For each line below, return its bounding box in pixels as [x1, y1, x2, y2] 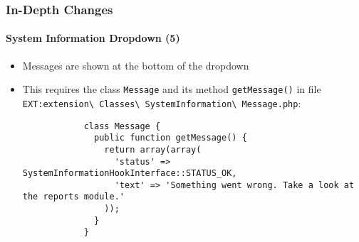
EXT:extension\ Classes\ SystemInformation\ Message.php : [22, 95, 301, 110]
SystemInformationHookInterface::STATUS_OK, [22, 168, 237, 179]
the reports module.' [22, 192, 125, 202]
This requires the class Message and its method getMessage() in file [22, 82, 321, 97]
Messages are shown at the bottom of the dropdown [22, 57, 249, 72]
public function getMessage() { [94, 133, 247, 143]
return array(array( [104, 144, 202, 155]
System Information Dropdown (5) [6, 31, 180, 45]
